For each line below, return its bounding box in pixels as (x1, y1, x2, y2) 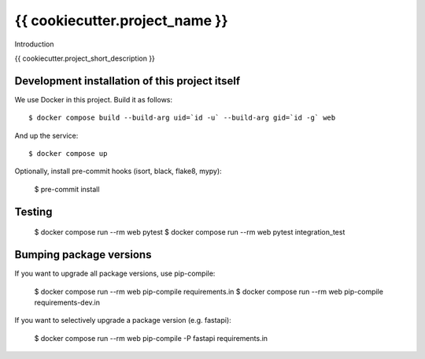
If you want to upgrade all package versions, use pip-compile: (14, 268, 216, 279)
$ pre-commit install (34, 184, 100, 194)
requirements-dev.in (34, 298, 101, 307)
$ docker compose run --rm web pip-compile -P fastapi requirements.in (34, 333, 268, 342)
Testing (14, 205, 53, 218)
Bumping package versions (14, 248, 152, 261)
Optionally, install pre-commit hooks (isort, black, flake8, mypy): (14, 166, 222, 176)
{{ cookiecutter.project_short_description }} (14, 54, 155, 63)
